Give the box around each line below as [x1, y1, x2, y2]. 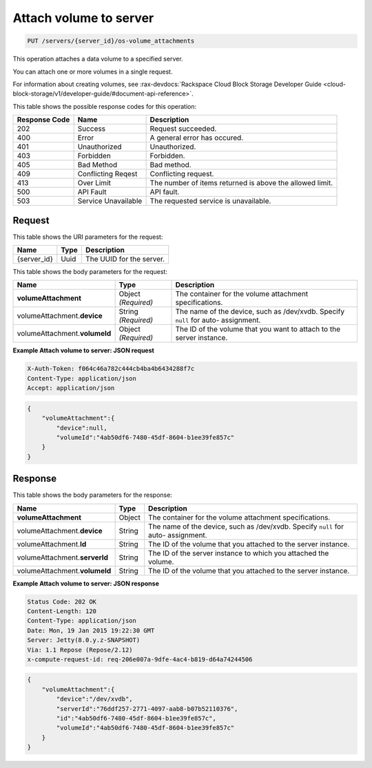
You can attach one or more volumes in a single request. [12, 67, 173, 76]
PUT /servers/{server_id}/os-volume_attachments [27, 37, 195, 45]
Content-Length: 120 [27, 607, 96, 615]
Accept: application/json [27, 384, 115, 392]
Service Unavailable [77, 196, 143, 206]
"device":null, [56, 424, 108, 431]
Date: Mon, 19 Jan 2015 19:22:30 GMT [27, 626, 155, 634]
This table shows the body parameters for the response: [12, 491, 172, 499]
